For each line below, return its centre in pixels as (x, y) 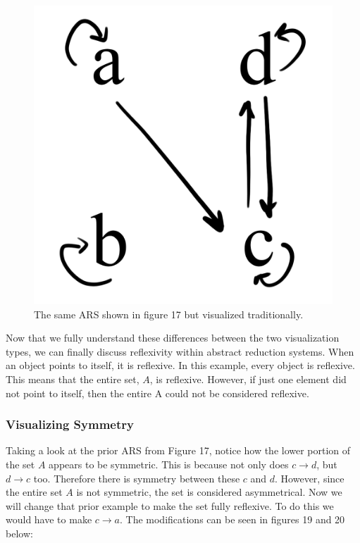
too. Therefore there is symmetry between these (137, 478)
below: (19, 533)
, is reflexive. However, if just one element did (248, 379)
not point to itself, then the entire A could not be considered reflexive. (157, 393)
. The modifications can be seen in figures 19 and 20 (232, 519)
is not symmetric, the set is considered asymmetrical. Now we (209, 492)
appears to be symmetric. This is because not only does (169, 464)
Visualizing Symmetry (70, 424)
